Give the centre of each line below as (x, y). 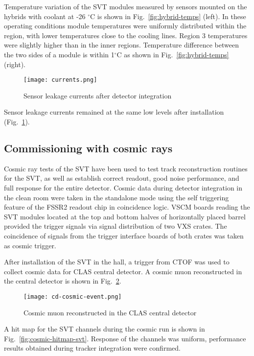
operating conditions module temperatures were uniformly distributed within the (125, 26)
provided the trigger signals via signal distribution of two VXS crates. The (115, 226)
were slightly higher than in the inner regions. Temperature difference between (121, 45)
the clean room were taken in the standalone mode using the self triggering (116, 197)
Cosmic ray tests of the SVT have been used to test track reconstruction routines (126, 168)
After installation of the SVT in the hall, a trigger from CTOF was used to (117, 262)
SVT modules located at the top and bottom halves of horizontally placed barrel (125, 216)
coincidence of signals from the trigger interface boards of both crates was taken (124, 235)
